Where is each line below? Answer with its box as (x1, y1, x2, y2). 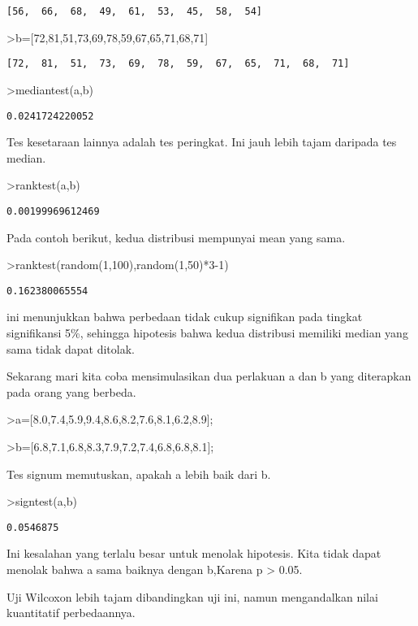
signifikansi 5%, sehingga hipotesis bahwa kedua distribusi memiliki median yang (6, 324, 408, 341)
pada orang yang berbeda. (6, 383, 136, 400)
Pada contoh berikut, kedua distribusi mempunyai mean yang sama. (6, 228, 346, 246)
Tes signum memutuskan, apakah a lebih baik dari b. (6, 465, 271, 482)
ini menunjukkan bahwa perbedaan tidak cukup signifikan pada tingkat (6, 308, 363, 325)
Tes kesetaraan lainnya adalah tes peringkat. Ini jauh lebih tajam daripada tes (6, 133, 397, 150)
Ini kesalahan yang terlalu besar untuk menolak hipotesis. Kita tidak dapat (6, 545, 381, 562)
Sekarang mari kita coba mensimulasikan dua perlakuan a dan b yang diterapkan (6, 367, 412, 385)
